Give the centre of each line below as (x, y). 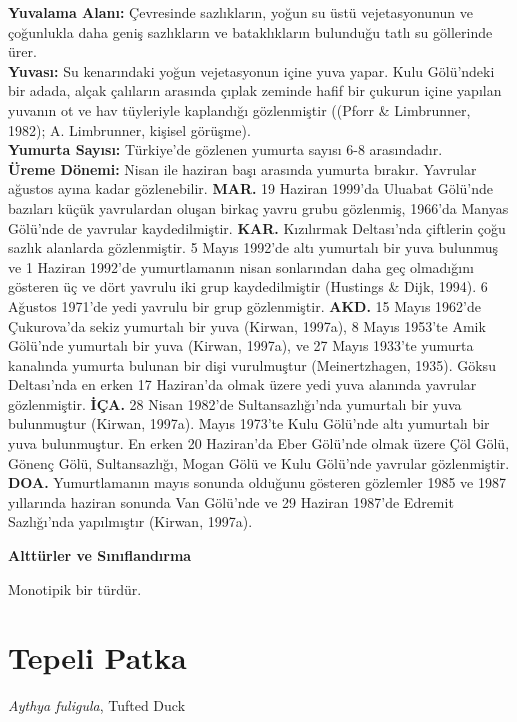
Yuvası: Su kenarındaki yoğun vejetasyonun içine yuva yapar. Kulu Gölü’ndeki (251, 70)
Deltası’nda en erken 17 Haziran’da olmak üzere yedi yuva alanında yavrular (242, 384)
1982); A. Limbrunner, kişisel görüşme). (129, 129)
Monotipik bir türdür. (75, 588)
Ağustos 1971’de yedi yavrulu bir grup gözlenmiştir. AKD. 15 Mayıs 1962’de (244, 305)
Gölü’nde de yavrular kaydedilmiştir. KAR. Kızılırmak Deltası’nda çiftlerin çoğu (257, 227)
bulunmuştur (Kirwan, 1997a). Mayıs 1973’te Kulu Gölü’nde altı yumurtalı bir (249, 423)
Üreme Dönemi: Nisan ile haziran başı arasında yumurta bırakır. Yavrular (242, 168)
